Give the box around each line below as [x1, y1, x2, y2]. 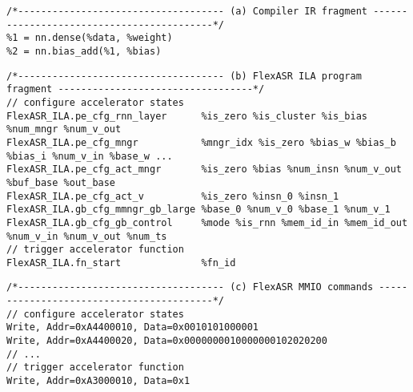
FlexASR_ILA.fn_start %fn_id [6, 257, 236, 269]
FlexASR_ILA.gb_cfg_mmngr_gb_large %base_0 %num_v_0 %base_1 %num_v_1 [6, 204, 391, 216]
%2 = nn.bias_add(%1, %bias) [6, 45, 162, 57]
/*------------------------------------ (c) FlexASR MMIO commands [6, 281, 374, 293]
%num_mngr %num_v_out [6, 123, 122, 135]
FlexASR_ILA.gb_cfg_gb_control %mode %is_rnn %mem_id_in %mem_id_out [6, 216, 408, 228]
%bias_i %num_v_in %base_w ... [6, 150, 173, 162]
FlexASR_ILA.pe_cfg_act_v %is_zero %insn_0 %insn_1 [6, 190, 339, 202]
